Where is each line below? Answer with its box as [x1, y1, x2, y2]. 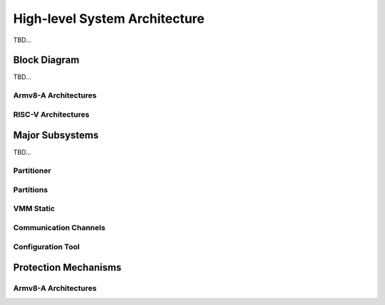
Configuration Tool [13, 242, 80, 252]
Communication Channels [13, 222, 106, 232]
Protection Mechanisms [13, 262, 122, 274]
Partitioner [13, 166, 51, 176]
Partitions [13, 185, 48, 195]
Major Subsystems [13, 129, 99, 142]
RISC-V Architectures [13, 109, 90, 119]
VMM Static [13, 204, 55, 214]
